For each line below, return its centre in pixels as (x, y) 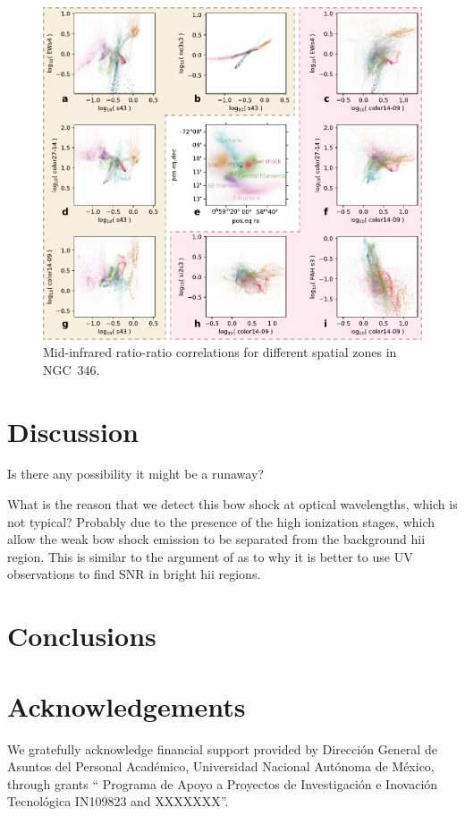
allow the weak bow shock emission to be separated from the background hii (216, 539)
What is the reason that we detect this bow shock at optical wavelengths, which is (232, 504)
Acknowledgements (127, 705)
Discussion (73, 431)
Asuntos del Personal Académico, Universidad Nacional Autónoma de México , (221, 766)
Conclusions (82, 636)
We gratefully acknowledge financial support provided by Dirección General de (222, 748)
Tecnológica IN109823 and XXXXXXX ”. (118, 801)
